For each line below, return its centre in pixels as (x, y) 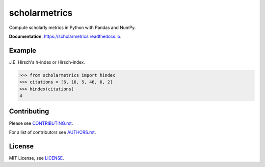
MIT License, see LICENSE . (37, 158)
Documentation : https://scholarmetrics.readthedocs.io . (65, 36)
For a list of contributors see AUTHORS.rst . (53, 132)
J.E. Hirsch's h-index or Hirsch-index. (47, 62)
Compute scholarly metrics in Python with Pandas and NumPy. (72, 28)
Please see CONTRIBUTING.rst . (41, 123)
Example (23, 50)
